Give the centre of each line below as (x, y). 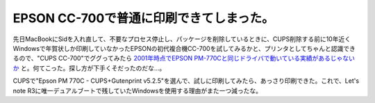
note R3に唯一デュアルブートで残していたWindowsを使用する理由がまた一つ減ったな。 (137, 90)
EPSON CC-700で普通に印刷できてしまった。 (143, 18)
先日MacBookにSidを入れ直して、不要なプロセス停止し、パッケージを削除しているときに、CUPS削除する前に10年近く (182, 39)
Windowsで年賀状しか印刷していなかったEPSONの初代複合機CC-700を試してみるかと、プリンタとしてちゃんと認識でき (184, 48)
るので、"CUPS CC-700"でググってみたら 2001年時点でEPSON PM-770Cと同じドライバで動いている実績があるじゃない (184, 58)
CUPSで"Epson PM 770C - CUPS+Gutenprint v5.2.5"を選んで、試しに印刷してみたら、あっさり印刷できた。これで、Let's (186, 81)
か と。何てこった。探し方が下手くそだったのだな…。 (89, 68)
